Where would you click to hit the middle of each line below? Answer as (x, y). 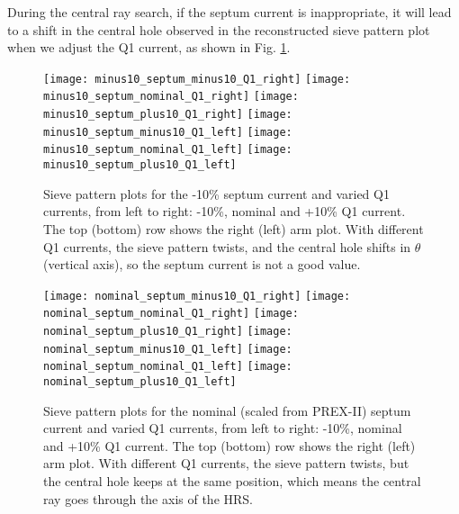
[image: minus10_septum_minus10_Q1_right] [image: (197, 79)
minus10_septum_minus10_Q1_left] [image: (168, 132)
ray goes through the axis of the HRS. (148, 498)
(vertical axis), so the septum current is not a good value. (202, 264)
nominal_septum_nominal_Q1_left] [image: (168, 367)
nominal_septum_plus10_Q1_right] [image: (168, 331)
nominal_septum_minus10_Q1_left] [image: (168, 349)
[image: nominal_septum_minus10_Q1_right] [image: (197, 296)
